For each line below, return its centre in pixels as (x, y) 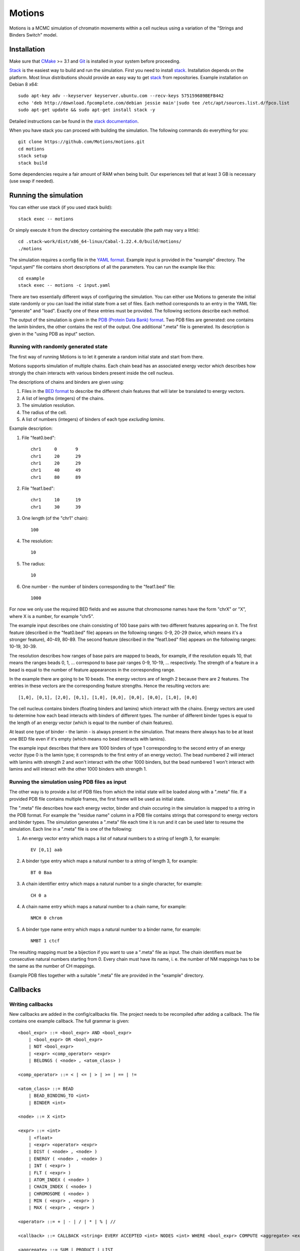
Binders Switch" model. (33, 35)
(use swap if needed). (32, 181)
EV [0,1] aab (46, 850)
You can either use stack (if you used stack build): (61, 207)
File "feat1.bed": (38, 488)
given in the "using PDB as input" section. (52, 334)
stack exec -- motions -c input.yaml (64, 285)
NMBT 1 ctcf (45, 941)
